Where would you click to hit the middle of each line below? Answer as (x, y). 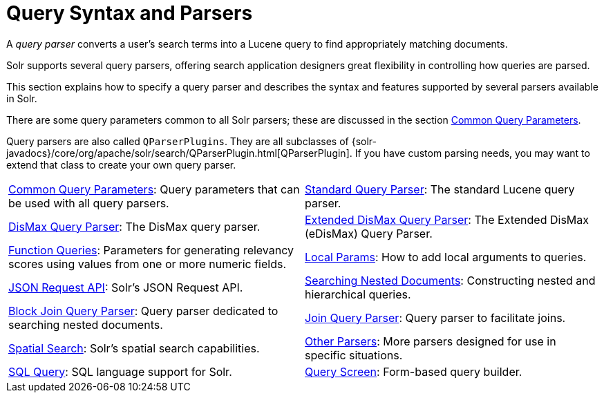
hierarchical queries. (358, 294)
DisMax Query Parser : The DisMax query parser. (134, 226)
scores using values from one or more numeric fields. (148, 264)
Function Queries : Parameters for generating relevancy (151, 250)
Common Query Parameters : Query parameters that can (154, 189)
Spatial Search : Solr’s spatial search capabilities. (134, 348)
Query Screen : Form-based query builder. (414, 371)
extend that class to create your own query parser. (121, 164)
